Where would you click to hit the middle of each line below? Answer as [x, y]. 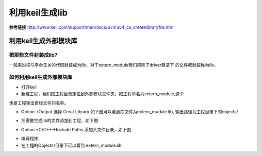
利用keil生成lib [38, 13]
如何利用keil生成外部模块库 [41, 77]
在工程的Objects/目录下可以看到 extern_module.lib [72, 145]
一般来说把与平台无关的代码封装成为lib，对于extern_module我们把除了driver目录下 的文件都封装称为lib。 [114, 65]
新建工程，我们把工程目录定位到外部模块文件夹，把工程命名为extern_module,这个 [103, 94]
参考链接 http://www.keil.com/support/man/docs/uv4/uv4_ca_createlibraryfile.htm [91, 27]
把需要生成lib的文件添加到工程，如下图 [60, 121]
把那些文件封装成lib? [33, 55]
